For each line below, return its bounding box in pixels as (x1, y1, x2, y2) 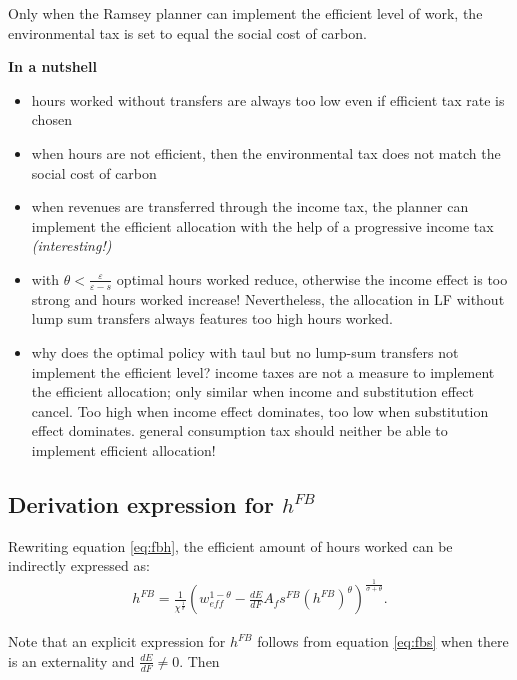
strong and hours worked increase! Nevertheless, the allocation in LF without (31, 288, 505, 309)
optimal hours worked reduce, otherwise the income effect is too (116, 268, 508, 289)
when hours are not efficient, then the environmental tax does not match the (31, 142, 501, 163)
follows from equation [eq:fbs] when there (257, 631, 509, 652)
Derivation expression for (8, 488, 274, 519)
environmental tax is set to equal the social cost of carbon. (8, 22, 367, 43)
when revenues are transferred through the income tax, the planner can (31, 196, 469, 217)
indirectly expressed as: (8, 555, 150, 576)
